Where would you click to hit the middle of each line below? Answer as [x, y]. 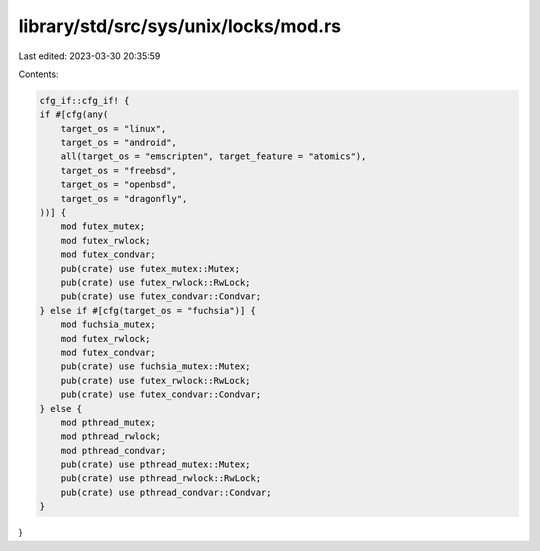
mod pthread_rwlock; [111, 436]
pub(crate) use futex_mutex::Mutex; [150, 268]
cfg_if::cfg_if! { [84, 100]
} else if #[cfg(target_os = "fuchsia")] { [148, 310]
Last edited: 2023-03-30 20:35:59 [89, 56]
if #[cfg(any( [74, 114]
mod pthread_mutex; [108, 422]
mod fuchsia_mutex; [108, 324]
